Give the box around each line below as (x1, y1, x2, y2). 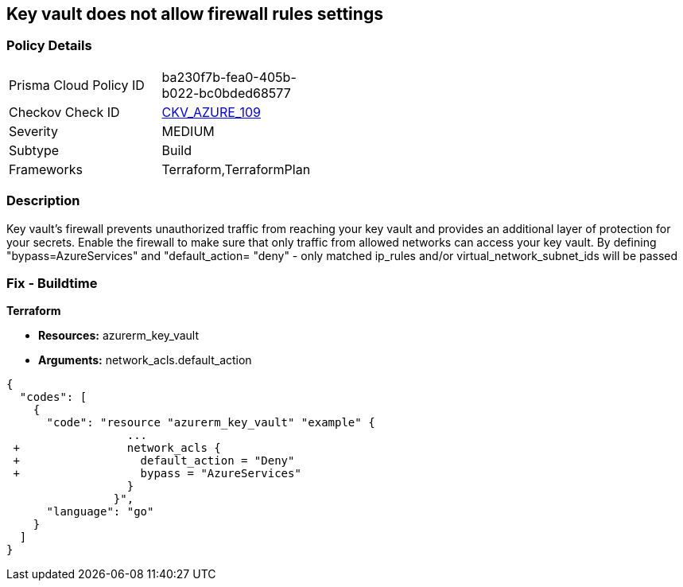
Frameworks (9, 161, 83, 177)
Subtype (9, 142, 60, 158)
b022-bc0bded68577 (161, 84, 291, 101)
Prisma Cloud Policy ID (9, 76, 145, 93)
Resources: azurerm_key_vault (38, 328, 199, 343)
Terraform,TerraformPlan (161, 161, 311, 177)
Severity (9, 122, 58, 139)
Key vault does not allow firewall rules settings (6, 4, 383, 24)
